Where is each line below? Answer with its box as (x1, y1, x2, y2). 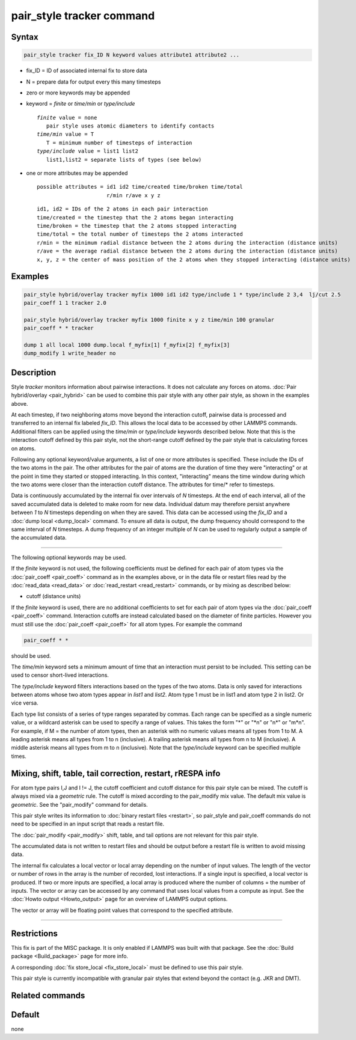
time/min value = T (37, 131, 94, 138)
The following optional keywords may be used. (11, 554, 127, 561)
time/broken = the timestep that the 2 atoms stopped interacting (37, 222, 237, 229)
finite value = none (37, 114, 97, 121)
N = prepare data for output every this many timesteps (26, 78, 161, 85)
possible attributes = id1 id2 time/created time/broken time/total (37, 183, 243, 191)
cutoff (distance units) (26, 593, 81, 600)
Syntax (11, 32, 38, 42)
